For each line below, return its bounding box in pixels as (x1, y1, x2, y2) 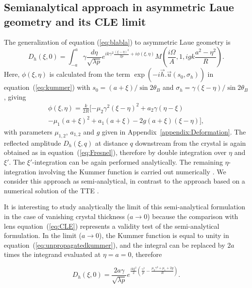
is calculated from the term (49, 69, 131, 79)
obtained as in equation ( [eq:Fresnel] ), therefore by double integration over (4, 147, 227, 157)
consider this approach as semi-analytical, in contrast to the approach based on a (4, 176, 245, 186)
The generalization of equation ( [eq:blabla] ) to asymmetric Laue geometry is (4, 36, 231, 47)
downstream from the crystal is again (135, 137, 246, 148)
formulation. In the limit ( (4, 230, 82, 240)
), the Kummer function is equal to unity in (99, 230, 229, 240)
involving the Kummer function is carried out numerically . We (38, 166, 226, 176)
